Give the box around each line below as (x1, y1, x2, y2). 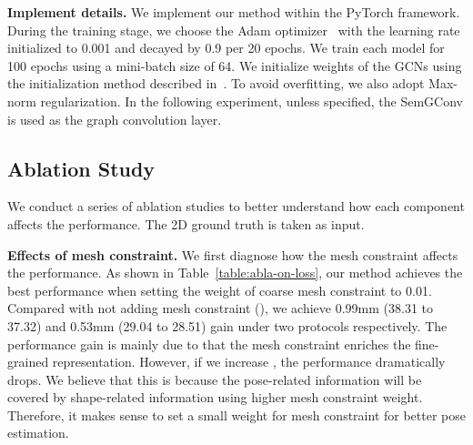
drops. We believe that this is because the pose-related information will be (7, 369, 422, 389)
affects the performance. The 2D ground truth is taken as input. (7, 214, 365, 233)
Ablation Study (7, 154, 156, 182)
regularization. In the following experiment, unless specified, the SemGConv (40, 91, 464, 110)
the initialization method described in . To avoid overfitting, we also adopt (7, 74, 425, 93)
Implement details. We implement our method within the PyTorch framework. (7, 3, 460, 21)
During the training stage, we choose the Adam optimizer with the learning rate (7, 20, 460, 39)
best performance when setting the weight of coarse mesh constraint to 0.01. (7, 280, 432, 299)
